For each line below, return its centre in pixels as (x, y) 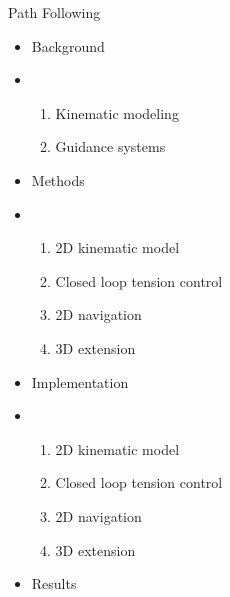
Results (54, 583)
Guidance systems (110, 146)
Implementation (80, 381)
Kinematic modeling (117, 112)
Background (68, 45)
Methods (58, 179)
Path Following (54, 12)
